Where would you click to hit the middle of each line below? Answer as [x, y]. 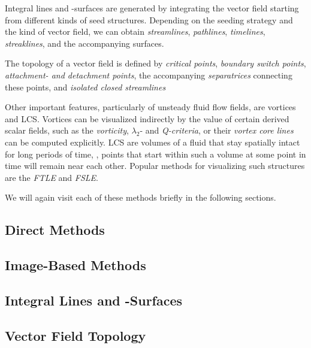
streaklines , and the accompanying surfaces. [84, 43]
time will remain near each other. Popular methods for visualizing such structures [155, 166]
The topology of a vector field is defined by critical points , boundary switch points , [155, 63]
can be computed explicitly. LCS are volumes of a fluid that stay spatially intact [153, 142]
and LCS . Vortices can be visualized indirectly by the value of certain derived [147, 118]
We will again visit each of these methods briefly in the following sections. [141, 197]
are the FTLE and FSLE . [52, 177]
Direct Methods [55, 230]
